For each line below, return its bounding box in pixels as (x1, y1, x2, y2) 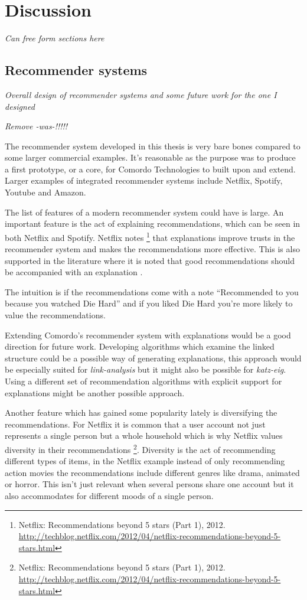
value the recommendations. (5, 309, 106, 321)
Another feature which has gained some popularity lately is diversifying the (5, 406, 277, 419)
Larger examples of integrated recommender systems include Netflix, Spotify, (5, 174, 283, 187)
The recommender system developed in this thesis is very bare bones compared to (5, 139, 301, 152)
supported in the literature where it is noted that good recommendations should (5, 254, 295, 266)
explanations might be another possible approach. (5, 386, 185, 399)
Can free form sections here (5, 32, 104, 44)
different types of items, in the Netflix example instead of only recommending (5, 455, 285, 467)
